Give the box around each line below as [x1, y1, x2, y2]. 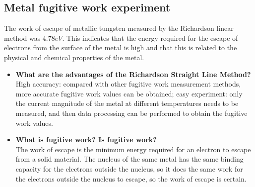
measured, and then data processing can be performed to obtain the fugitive [15, 107, 248, 118]
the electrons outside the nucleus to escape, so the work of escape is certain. [15, 173, 247, 184]
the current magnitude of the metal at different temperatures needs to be [15, 98, 239, 108]
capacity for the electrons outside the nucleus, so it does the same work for [15, 163, 243, 174]
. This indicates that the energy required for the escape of [62, 32, 238, 43]
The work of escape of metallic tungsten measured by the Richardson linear [4, 23, 234, 33]
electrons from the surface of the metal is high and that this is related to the [4, 42, 237, 53]
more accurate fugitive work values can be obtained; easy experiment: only [15, 88, 243, 98]
